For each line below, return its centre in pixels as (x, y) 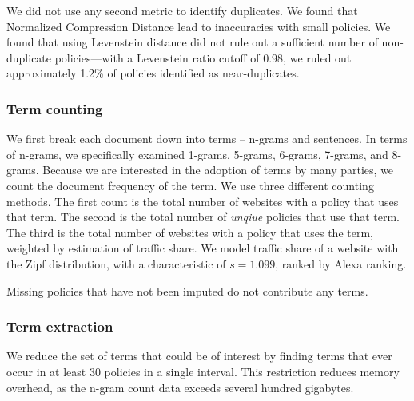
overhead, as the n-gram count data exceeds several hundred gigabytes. (180, 387)
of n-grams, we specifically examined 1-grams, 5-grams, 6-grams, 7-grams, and (197, 154)
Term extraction (60, 326)
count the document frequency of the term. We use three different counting (190, 185)
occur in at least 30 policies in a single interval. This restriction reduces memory (203, 371)
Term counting (55, 108)
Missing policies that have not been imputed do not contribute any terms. (187, 290)
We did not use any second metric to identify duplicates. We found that (182, 10)
